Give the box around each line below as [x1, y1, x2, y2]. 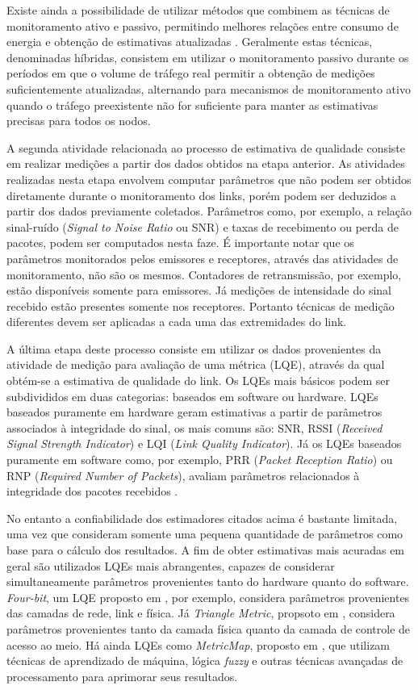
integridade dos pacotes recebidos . [6, 483, 178, 500]
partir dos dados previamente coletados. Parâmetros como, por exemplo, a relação [6, 203, 412, 220]
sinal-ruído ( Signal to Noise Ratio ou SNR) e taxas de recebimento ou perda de [6, 218, 399, 235]
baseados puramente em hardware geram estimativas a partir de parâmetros [6, 404, 382, 420]
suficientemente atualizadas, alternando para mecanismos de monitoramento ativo [6, 80, 411, 97]
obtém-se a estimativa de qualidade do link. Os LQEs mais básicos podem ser [6, 372, 391, 389]
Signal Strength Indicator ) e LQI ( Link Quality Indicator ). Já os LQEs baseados [6, 435, 402, 452]
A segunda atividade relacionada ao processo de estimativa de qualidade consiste [6, 139, 406, 156]
